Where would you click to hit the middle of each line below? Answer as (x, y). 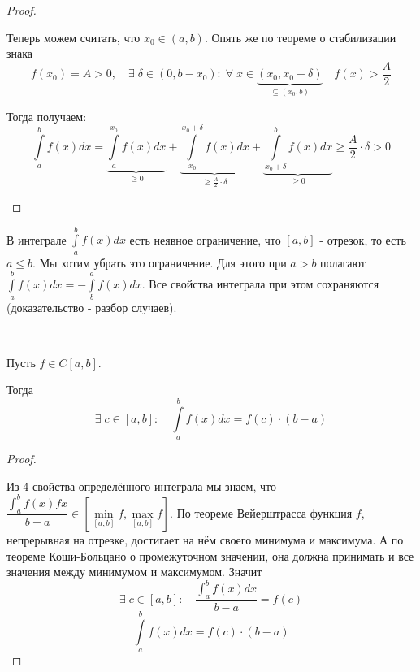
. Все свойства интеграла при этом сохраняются (260, 284)
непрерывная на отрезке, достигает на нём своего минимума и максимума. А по (205, 539)
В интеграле (37, 239)
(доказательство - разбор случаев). (92, 308)
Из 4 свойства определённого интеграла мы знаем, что (141, 486)
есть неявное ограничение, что (205, 239)
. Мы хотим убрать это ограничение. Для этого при (160, 262)
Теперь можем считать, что (74, 37)
